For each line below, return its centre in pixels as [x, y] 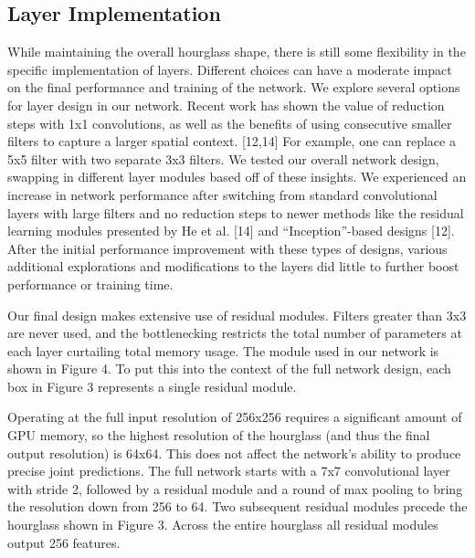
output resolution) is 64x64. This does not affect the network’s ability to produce [234, 453]
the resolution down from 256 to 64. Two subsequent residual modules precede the [237, 506]
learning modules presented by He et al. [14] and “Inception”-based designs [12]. [231, 231]
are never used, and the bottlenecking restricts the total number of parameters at [235, 333]
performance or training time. [90, 284]
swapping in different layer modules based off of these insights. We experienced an [237, 177]
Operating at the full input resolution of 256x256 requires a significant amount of [235, 417]
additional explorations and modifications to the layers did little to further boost [233, 266]
